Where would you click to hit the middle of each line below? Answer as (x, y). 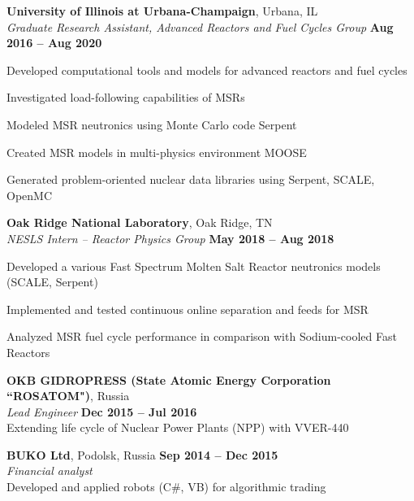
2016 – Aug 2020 (54, 43)
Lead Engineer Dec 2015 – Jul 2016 (102, 411)
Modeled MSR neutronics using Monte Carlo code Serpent (152, 124)
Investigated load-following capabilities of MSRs (126, 97)
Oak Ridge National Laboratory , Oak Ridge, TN (140, 222)
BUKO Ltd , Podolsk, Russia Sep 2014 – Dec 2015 (142, 454)
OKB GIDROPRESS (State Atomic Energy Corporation (169, 379)
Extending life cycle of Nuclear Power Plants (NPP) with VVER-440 (178, 427)
